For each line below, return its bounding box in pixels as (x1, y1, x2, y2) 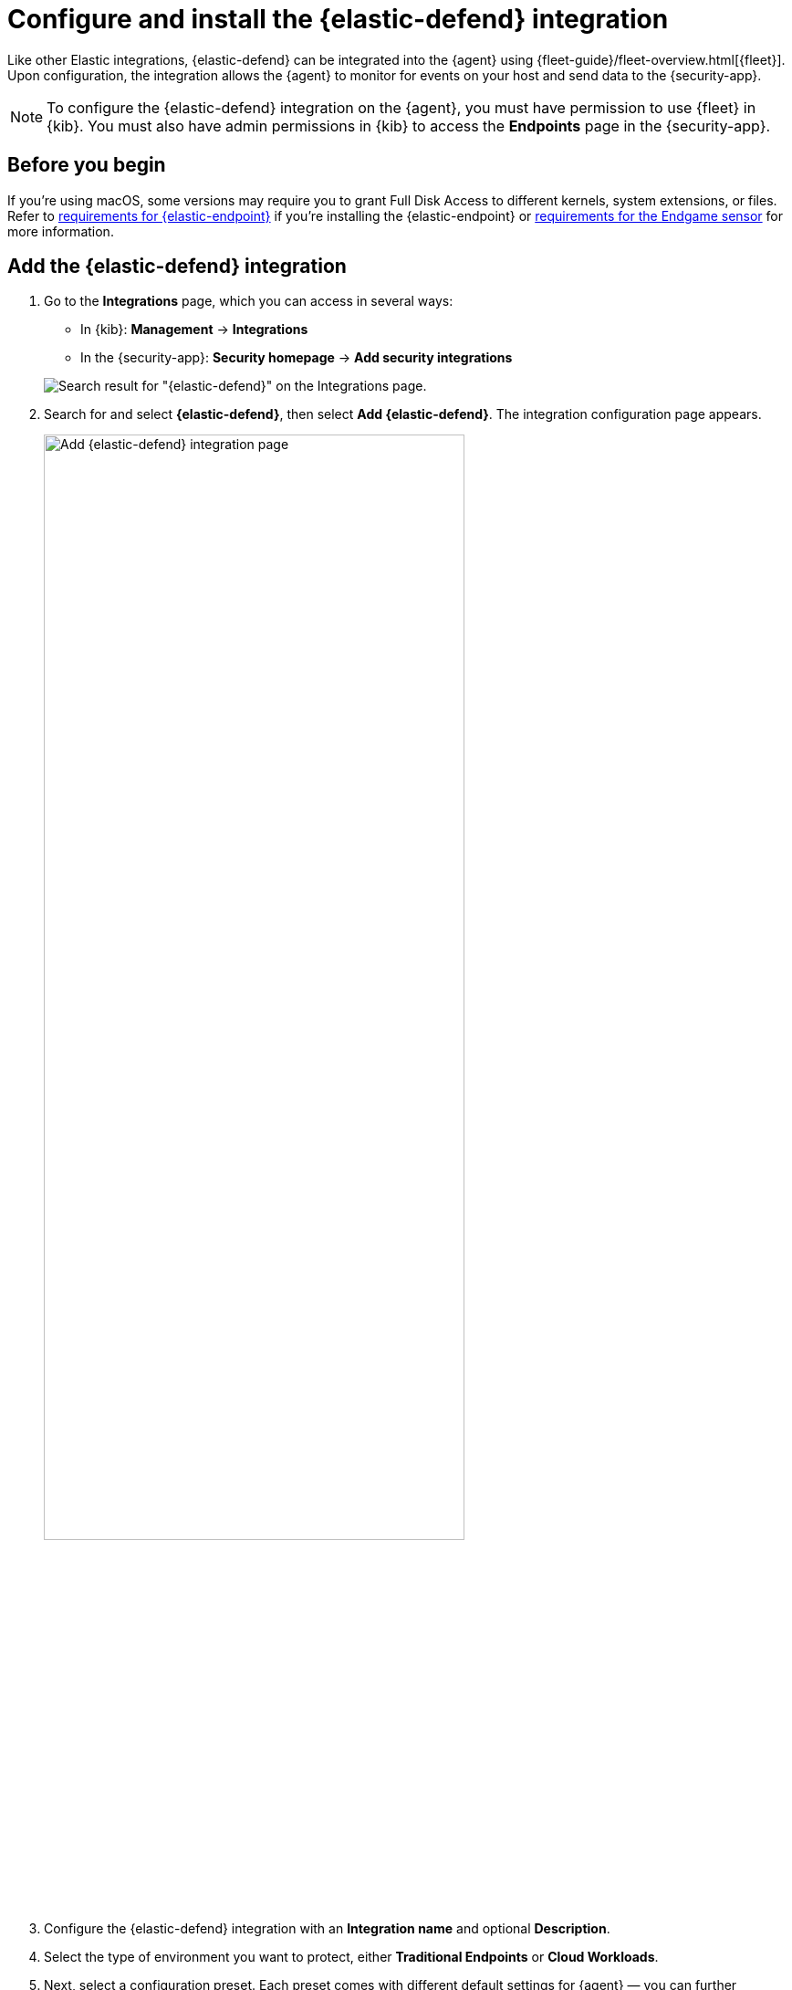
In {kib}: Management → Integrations (80, 321, 308, 338)
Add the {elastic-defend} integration (7, 255, 347, 278)
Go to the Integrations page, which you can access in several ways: (44, 293, 453, 309)
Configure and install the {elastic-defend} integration (7, 4, 669, 35)
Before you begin (7, 153, 166, 177)
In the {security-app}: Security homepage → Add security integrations (80, 350, 513, 366)
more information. (7, 223, 114, 239)
